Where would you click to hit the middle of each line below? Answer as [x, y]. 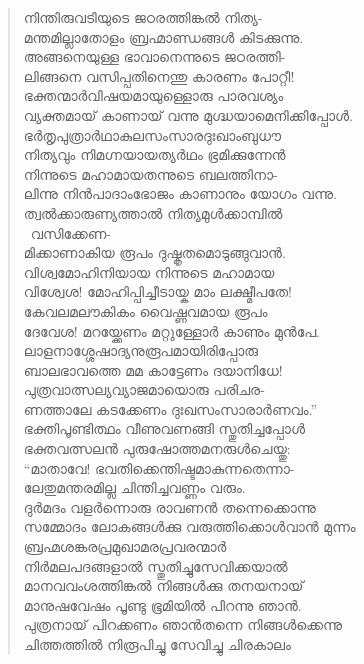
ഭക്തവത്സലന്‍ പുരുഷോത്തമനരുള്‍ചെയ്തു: [157, 448]
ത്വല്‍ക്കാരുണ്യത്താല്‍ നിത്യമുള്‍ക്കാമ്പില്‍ [153, 212]
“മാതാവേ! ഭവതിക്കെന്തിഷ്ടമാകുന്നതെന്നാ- [159, 467]
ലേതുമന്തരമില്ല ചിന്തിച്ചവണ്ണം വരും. [134, 487]
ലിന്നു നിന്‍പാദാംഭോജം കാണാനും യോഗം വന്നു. [180, 193]
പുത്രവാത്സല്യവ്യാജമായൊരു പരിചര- [144, 389]
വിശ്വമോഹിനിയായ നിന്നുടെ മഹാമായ [149, 271]
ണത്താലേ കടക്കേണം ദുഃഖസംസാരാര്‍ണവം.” [170, 408]
